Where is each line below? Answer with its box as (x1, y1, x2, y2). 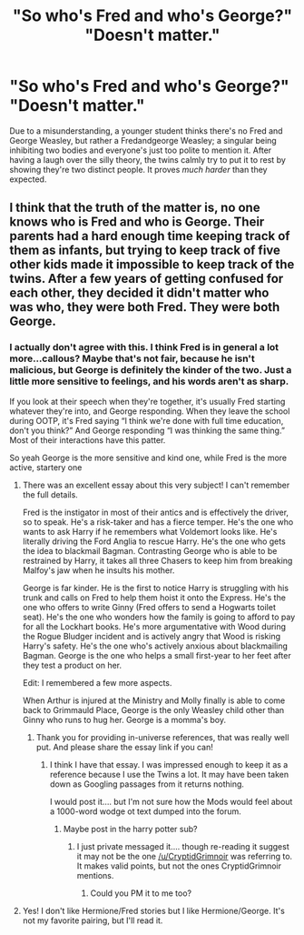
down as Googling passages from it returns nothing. (49, 779, 245, 789)
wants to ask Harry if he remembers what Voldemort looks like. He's (22, 526, 278, 537)
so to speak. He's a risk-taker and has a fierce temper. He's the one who (22, 516, 294, 528)
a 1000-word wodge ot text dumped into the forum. (49, 806, 242, 817)
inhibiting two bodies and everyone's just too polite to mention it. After (9, 145, 272, 156)
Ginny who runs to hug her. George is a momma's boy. (22, 714, 227, 725)
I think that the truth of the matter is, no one (9, 200, 260, 216)
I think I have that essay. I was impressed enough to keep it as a (49, 759, 289, 769)
